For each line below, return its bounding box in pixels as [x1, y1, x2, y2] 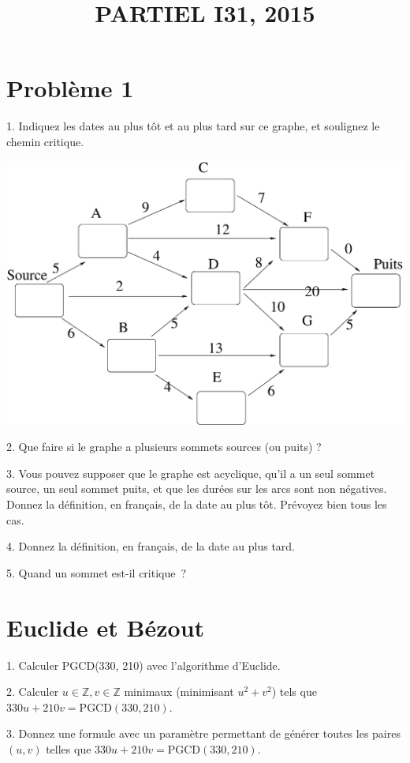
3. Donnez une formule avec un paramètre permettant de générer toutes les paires [6, 725, 401, 742]
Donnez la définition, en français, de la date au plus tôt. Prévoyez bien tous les [6, 496, 387, 513]
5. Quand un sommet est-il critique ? [6, 564, 187, 581]
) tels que [271, 683, 317, 700]
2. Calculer [6, 683, 59, 700]
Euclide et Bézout [6, 611, 205, 643]
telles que [46, 740, 91, 757]
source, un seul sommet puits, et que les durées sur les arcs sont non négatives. [6, 480, 387, 497]
